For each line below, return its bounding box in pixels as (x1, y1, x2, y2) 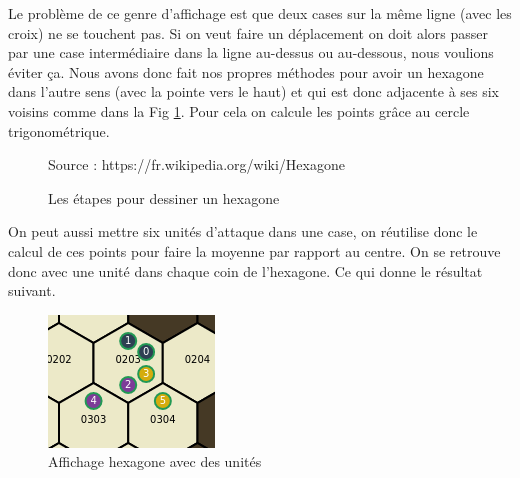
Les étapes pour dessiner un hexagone (48, 187, 280, 208)
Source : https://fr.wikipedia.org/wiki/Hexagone (48, 154, 345, 175)
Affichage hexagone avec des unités (48, 451, 262, 472)
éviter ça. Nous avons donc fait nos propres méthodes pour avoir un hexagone (8, 61, 484, 82)
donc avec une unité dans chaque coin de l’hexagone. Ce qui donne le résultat (8, 260, 483, 281)
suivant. (8, 280, 56, 301)
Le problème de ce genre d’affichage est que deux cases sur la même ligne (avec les (8, 3, 512, 23)
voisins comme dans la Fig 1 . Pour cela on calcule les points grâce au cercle (8, 100, 470, 121)
